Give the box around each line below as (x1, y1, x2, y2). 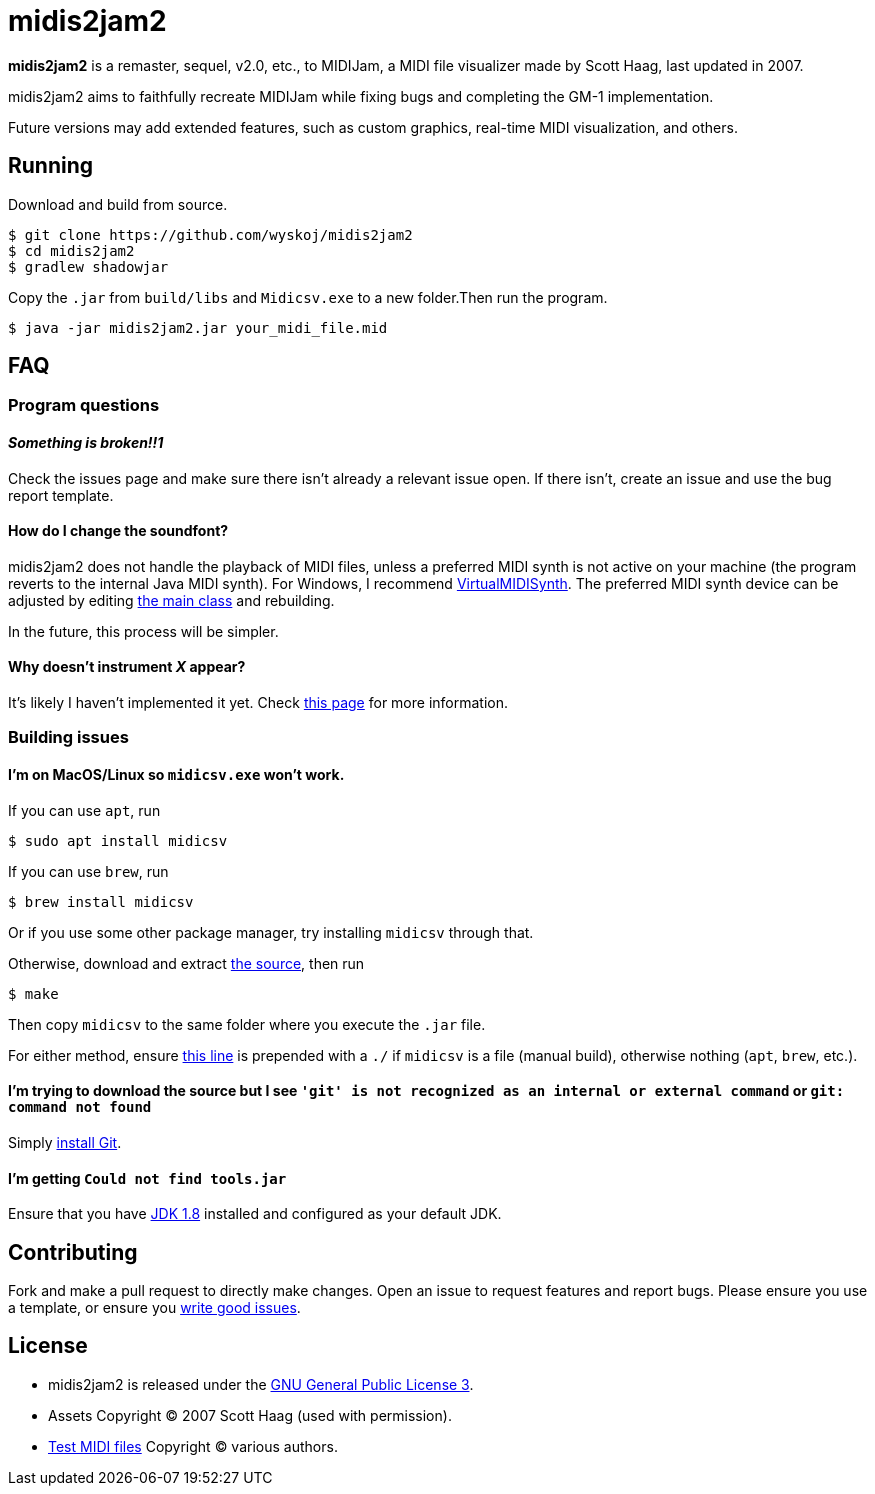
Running (8, 153, 94, 179)
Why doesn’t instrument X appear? (8, 658, 246, 676)
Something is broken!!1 (8, 434, 164, 452)
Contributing (8, 1239, 138, 1265)
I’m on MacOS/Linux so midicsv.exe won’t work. (8, 766, 345, 784)
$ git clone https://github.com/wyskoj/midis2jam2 (8, 226, 413, 243)
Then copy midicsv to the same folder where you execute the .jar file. (8, 1015, 486, 1033)
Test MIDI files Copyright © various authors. (48, 1437, 338, 1455)
